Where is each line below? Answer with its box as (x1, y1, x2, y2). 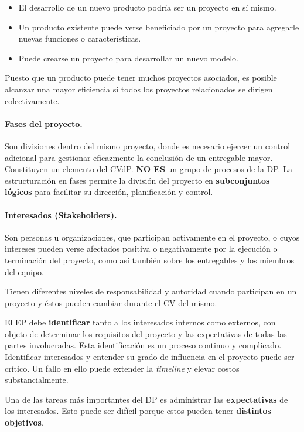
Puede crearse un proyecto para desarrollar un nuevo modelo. (18, 52, 238, 64)
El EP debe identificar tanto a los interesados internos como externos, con (5, 316, 276, 328)
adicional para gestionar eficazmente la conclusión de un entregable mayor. (5, 151, 273, 163)
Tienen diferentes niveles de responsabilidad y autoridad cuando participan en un (5, 285, 297, 297)
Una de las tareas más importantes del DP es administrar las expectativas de (5, 393, 288, 405)
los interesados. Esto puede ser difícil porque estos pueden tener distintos (5, 404, 271, 417)
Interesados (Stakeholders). (5, 208, 117, 221)
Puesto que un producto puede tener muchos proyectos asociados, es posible (5, 71, 277, 84)
